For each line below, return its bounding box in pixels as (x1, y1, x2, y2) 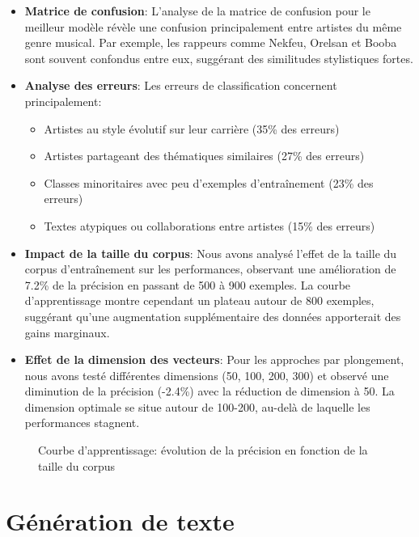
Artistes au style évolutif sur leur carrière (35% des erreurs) (44, 120, 340, 137)
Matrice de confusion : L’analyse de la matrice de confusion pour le (24, 2, 370, 19)
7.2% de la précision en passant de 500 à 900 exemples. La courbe (24, 276, 351, 293)
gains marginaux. (24, 323, 110, 340)
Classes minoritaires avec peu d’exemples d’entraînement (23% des (44, 174, 374, 191)
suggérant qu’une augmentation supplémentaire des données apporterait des (24, 307, 401, 324)
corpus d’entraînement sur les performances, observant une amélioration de (24, 260, 396, 277)
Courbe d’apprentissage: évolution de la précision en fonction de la (38, 442, 368, 459)
